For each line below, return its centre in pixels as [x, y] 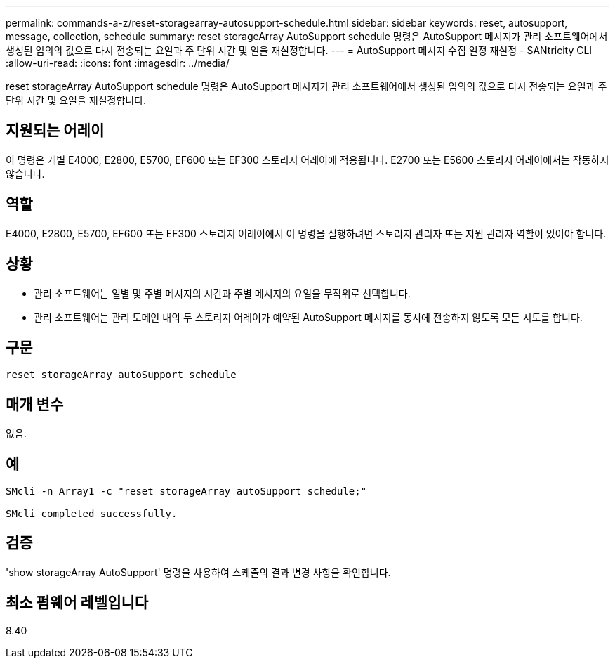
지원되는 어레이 [55, 131]
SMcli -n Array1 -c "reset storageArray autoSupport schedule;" [186, 492]
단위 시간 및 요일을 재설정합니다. [76, 100]
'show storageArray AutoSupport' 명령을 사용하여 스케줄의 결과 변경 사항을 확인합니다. [198, 572]
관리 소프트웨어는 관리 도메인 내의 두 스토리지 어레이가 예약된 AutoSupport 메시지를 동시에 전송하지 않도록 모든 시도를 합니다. [308, 317]
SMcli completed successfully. [92, 514]
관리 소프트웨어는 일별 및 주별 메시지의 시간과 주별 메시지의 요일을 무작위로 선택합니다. [222, 293]
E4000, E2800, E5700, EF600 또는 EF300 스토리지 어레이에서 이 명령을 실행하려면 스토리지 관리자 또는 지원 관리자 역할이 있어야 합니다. [306, 233]
